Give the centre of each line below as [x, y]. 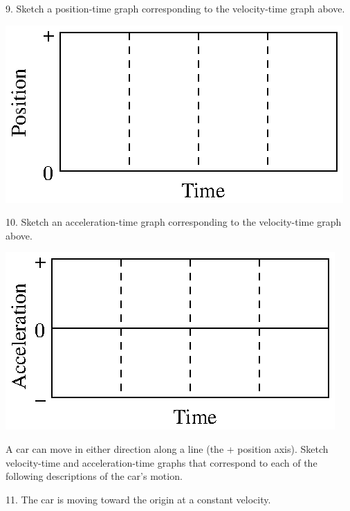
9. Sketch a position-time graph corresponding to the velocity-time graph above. [175, 8]
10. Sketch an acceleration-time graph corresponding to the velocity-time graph [174, 222]
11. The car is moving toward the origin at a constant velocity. [138, 499]
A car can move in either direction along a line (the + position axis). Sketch [167, 448]
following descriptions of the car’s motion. [94, 476]
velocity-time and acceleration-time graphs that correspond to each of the [162, 462]
